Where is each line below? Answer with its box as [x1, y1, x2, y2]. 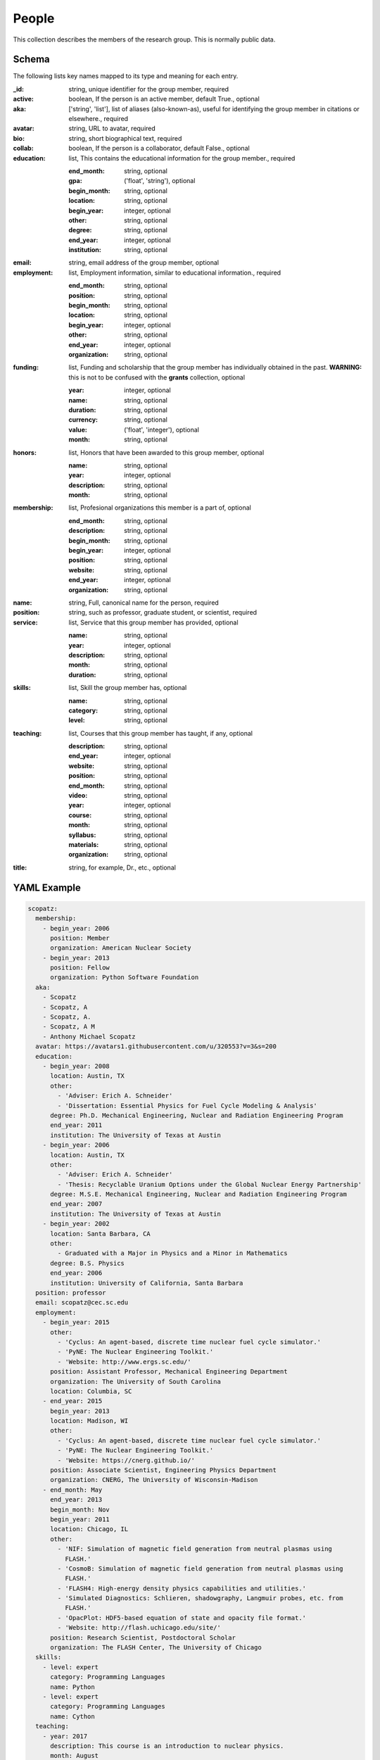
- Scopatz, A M [42, 1023, 95, 1031]
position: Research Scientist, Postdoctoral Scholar [50, 1633, 236, 1642]
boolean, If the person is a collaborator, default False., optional [68, 144, 250, 153]
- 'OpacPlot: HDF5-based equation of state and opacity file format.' [57, 1614, 306, 1622]
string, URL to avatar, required [68, 124, 156, 133]
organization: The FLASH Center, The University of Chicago [50, 1644, 262, 1652]
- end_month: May [42, 1485, 103, 1494]
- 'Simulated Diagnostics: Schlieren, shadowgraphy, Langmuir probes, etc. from [57, 1595, 344, 1602]
